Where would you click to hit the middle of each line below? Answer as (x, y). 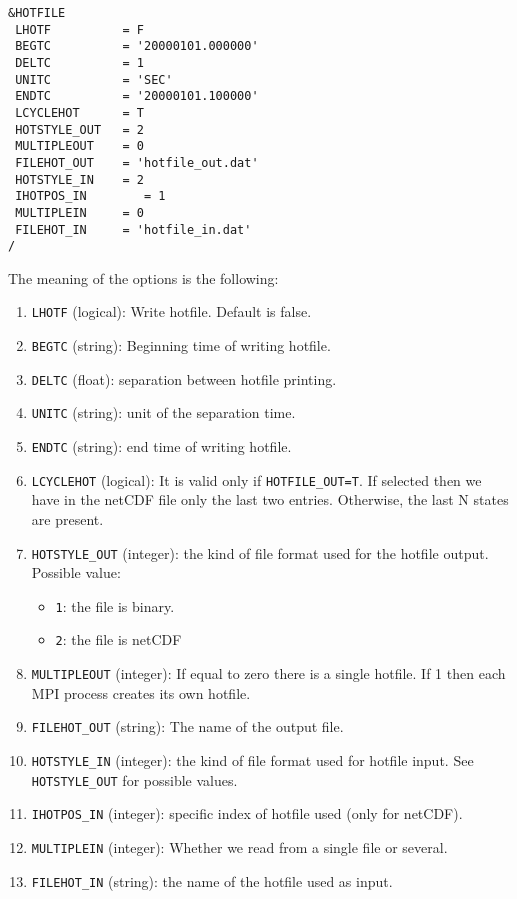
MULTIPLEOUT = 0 (80, 146)
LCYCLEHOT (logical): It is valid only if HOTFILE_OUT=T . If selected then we (256, 479)
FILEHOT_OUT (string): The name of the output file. (187, 726)
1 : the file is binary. (115, 605)
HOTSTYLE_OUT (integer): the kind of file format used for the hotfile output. (260, 552)
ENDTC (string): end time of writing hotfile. (161, 446)
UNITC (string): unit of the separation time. (163, 412)
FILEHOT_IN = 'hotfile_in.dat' (133, 229)
